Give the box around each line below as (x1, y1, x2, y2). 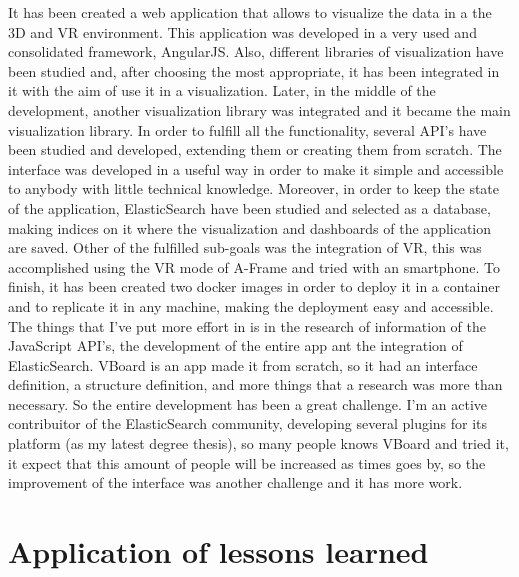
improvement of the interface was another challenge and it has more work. (8, 472, 463, 493)
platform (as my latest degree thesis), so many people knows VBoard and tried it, (8, 433, 509, 454)
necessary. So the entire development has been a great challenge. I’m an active (8, 393, 488, 414)
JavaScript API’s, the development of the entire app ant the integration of (8, 335, 463, 356)
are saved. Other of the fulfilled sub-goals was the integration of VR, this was (8, 237, 482, 258)
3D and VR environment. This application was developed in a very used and (8, 21, 477, 42)
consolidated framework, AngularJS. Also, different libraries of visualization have (8, 41, 504, 62)
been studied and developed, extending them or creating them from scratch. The (8, 139, 502, 160)
